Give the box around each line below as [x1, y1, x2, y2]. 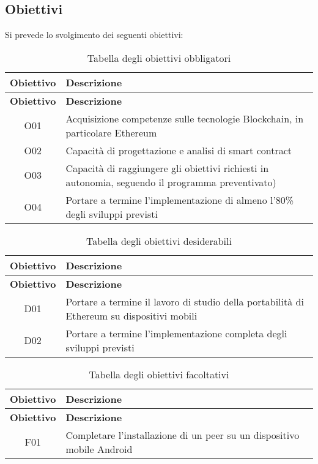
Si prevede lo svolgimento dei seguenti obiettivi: [5, 28, 183, 41]
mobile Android [65, 441, 133, 456]
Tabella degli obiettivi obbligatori [87, 50, 231, 65]
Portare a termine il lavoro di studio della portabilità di [65, 294, 304, 309]
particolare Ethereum [65, 125, 157, 140]
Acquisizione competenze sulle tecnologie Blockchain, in [65, 111, 304, 125]
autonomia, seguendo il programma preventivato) [65, 174, 276, 189]
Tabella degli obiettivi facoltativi [89, 367, 229, 381]
